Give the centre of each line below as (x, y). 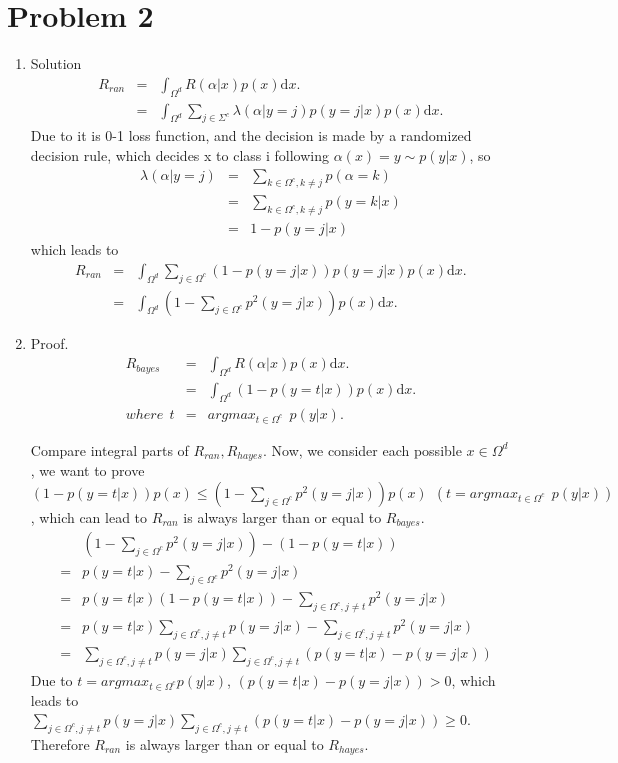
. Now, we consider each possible (362, 449)
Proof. (49, 342)
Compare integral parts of (109, 449)
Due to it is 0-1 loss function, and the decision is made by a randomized (251, 135)
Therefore (60, 743)
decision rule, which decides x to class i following (180, 154)
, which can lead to (89, 516)
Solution (56, 63)
